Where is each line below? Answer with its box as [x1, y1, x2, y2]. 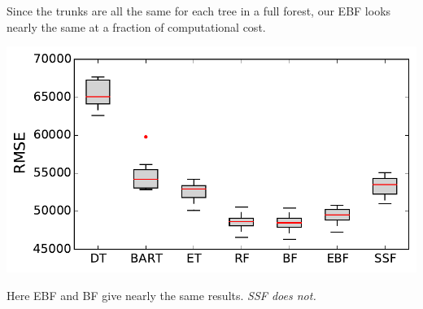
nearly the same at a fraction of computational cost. [7, 18, 266, 35]
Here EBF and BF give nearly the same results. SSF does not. [7, 286, 316, 303]
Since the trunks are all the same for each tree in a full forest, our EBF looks [7, 2, 391, 19]
